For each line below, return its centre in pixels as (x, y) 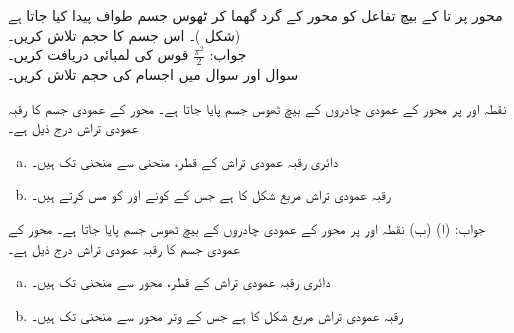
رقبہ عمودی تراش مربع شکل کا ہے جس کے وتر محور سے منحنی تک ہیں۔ (217, 314)
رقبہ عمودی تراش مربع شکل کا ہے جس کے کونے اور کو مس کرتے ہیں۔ (211, 194)
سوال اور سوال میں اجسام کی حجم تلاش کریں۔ (153, 74)
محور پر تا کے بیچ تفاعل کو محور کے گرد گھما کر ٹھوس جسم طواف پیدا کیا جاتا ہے (255, 15)
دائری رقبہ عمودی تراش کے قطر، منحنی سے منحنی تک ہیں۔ (184, 160)
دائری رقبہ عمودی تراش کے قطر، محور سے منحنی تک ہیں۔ (181, 281)
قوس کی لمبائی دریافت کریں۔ (98, 54)
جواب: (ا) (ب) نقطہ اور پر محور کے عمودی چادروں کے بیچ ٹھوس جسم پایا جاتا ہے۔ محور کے (247, 227)
